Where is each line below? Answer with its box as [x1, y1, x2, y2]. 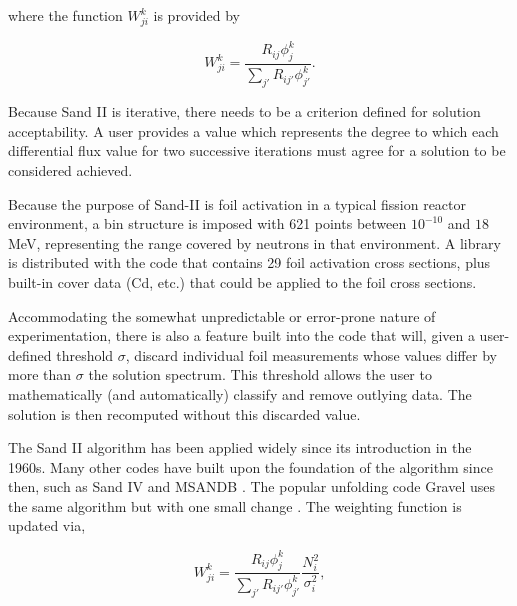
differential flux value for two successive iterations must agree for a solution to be [8, 140, 506, 161]
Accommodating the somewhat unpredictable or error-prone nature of [8, 305, 436, 326]
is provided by [153, 5, 241, 25]
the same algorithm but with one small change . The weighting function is [8, 495, 462, 516]
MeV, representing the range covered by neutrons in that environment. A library [8, 232, 501, 253]
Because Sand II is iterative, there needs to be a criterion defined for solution [8, 101, 481, 122]
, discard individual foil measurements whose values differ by [125, 344, 497, 365]
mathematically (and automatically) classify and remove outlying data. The [8, 383, 472, 404]
